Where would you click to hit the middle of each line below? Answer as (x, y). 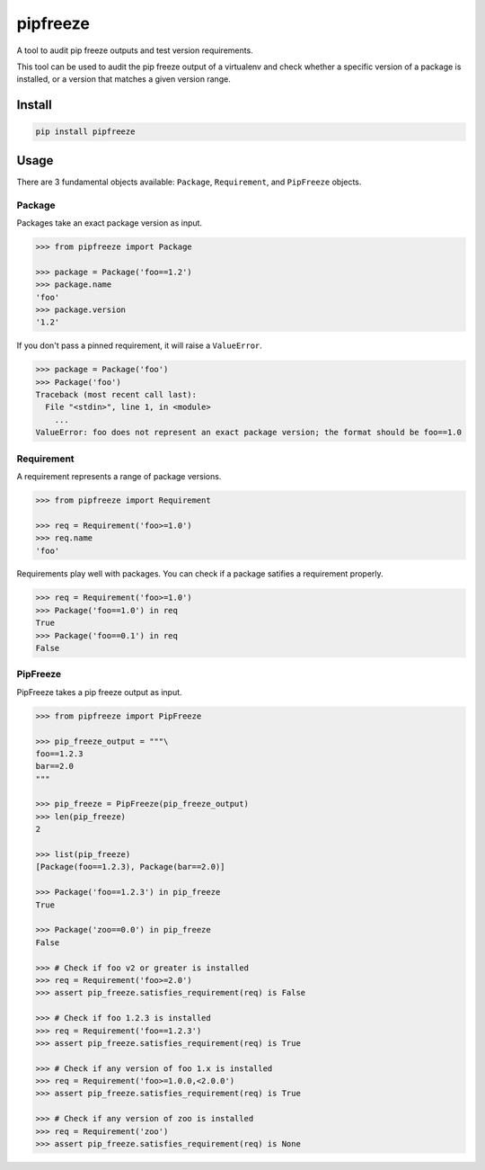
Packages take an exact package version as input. (109, 223)
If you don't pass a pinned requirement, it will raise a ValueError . (139, 345)
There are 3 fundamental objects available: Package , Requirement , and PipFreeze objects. (189, 182)
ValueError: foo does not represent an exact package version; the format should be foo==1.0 (249, 433)
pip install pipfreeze (85, 132)
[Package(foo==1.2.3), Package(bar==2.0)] (130, 867)
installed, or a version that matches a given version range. (123, 79)
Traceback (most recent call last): (116, 395)
